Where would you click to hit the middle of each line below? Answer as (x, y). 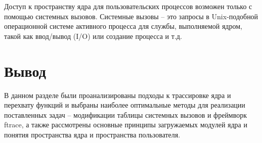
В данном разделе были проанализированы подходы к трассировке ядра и (118, 95)
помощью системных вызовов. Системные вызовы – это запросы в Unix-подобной (131, 16)
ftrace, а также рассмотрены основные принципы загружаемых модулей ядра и (126, 125)
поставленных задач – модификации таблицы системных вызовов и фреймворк (126, 114)
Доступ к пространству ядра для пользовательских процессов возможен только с (128, 6)
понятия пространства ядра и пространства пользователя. (92, 134)
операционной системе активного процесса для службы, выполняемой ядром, (123, 26)
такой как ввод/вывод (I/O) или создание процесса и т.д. (93, 36)
